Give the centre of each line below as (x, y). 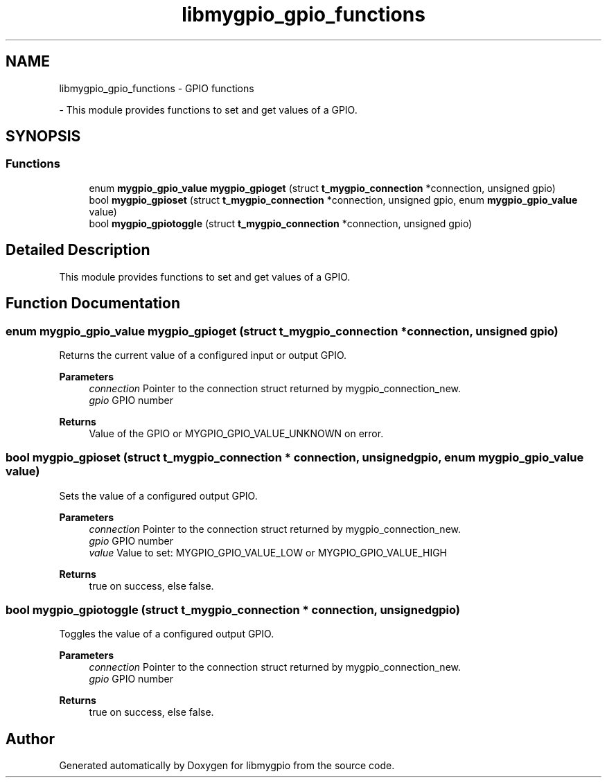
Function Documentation (93, 303)
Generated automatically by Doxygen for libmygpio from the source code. (227, 766)
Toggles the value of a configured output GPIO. (167, 634)
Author (30, 739)
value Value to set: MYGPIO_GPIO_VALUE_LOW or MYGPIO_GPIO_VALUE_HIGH (268, 552)
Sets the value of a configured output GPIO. (158, 495)
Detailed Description (78, 250)
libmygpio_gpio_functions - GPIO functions (157, 88)
